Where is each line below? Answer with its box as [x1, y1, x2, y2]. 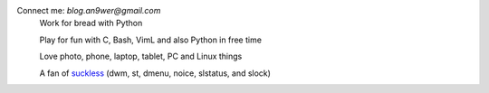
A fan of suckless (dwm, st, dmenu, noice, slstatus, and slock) [39, 68, 272, 79]
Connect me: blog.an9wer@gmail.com [16, 5, 161, 15]
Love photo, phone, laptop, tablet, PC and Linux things [39, 51, 243, 62]
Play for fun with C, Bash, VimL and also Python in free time [39, 34, 263, 45]
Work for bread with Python [39, 18, 143, 29]
